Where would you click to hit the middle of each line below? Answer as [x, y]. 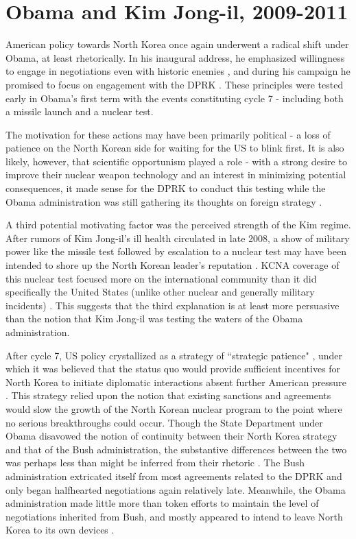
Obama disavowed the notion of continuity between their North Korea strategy [171, 436]
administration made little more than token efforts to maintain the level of [162, 503]
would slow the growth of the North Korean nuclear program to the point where [174, 408]
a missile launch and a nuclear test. [80, 111]
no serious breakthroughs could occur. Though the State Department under [164, 422]
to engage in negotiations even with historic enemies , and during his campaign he [178, 71]
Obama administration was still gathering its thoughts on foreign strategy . [164, 201]
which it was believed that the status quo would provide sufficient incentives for [173, 369]
